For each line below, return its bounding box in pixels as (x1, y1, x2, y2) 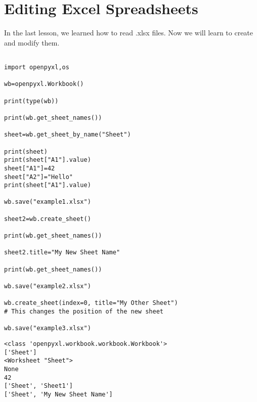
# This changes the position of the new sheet (4, 308, 163, 315)
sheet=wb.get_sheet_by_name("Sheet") (4, 131, 131, 139)
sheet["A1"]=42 (4, 164, 55, 172)
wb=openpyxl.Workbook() (4, 80, 84, 88)
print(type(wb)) (4, 97, 59, 105)
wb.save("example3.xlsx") (4, 325, 91, 332)
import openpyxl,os (4, 63, 69, 71)
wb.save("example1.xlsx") (4, 198, 91, 206)
